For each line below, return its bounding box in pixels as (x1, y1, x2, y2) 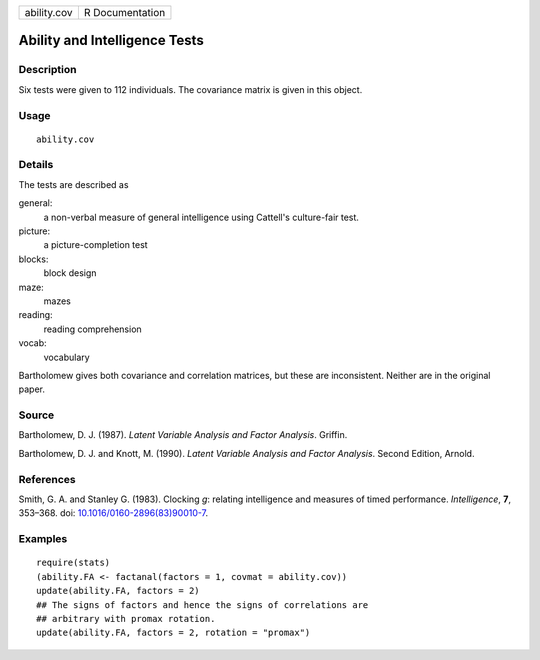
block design (43, 267, 97, 279)
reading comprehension (43, 323, 142, 335)
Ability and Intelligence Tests (18, 32, 204, 49)
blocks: (18, 253, 49, 265)
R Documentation (83, 6, 166, 19)
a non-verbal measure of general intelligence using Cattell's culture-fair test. (43, 211, 360, 223)
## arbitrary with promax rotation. (36, 613, 216, 624)
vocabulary (43, 351, 90, 363)
